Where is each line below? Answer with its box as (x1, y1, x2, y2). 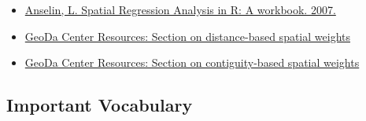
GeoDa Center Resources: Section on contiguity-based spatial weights (24, 54, 360, 71)
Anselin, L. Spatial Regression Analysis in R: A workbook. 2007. (24, 2, 336, 17)
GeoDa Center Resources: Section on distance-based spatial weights (24, 27, 350, 44)
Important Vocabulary (6, 93, 193, 117)
